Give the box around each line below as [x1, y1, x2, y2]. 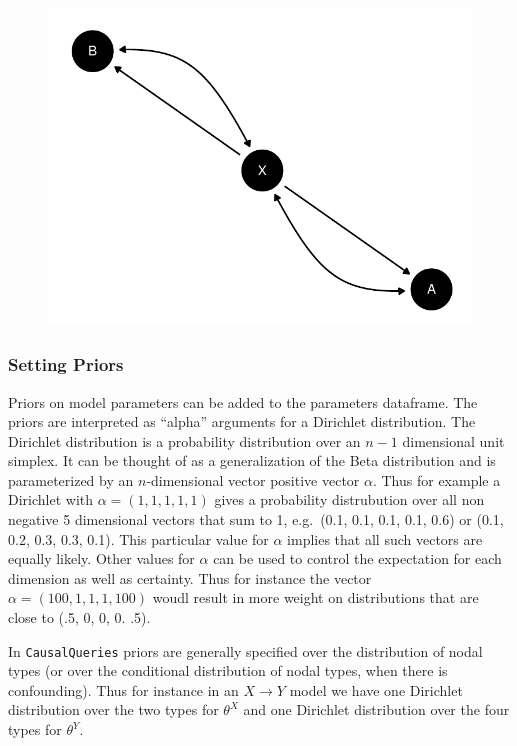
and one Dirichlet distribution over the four [243, 699, 510, 720]
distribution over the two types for [8, 699, 219, 720]
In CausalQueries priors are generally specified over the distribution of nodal [8, 640, 483, 661]
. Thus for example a [372, 469, 501, 490]
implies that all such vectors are [287, 528, 483, 549]
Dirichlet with [8, 489, 94, 510]
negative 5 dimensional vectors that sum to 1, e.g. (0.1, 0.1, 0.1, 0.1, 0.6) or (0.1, [8, 509, 504, 530]
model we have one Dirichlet [289, 679, 463, 700]
